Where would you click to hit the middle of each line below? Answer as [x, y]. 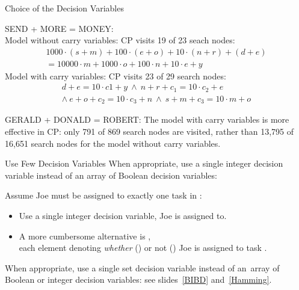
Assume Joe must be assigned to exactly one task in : [103, 195]
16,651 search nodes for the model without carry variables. [113, 143]
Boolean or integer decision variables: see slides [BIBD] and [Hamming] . [138, 279]
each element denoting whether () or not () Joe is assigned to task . [143, 248]
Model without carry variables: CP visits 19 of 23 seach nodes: [120, 40]
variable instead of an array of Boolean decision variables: [111, 175]
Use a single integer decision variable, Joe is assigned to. [123, 215]
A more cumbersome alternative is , [85, 236]
